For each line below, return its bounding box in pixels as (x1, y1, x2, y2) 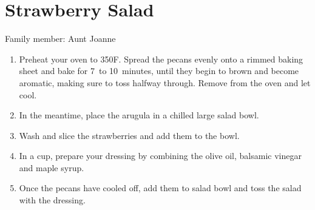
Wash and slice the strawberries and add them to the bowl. (19, 129, 240, 141)
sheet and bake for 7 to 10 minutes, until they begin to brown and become (19, 64, 299, 77)
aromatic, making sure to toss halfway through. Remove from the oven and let (19, 76, 311, 89)
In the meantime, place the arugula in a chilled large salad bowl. (19, 109, 259, 121)
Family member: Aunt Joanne (5, 32, 116, 45)
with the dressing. (19, 194, 86, 206)
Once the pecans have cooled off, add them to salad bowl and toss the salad (19, 181, 302, 194)
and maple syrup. (19, 161, 84, 174)
